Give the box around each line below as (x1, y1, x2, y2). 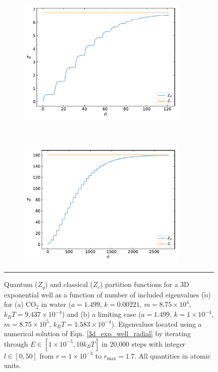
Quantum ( (4, 279, 38, 289)
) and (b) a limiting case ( (62, 309, 141, 319)
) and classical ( (45, 279, 93, 289)
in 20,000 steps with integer (102, 338, 186, 349)
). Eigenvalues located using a (111, 318, 202, 329)
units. (4, 360, 21, 371)
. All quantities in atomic (134, 350, 211, 361)
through (4, 338, 28, 349)
